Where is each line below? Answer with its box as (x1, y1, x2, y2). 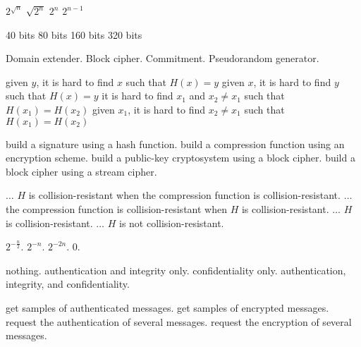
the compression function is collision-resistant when (6, 201, 227, 216)
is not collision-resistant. (118, 215, 224, 230)
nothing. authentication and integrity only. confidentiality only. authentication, (6, 262, 346, 277)
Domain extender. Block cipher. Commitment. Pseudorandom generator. (6, 51, 319, 66)
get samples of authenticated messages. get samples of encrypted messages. (6, 300, 329, 315)
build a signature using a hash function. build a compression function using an (6, 136, 345, 151)
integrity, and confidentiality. (6, 276, 130, 291)
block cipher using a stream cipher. (6, 164, 157, 178)
